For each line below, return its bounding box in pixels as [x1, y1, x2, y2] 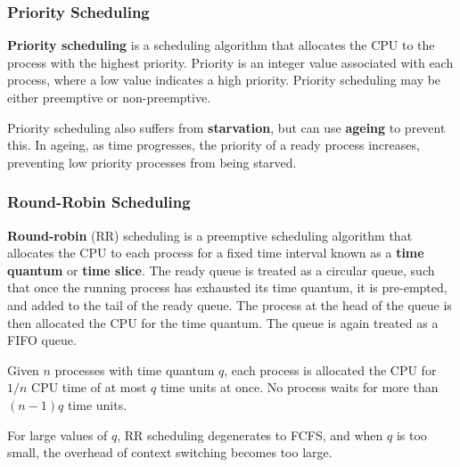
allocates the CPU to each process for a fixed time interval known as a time [7, 243, 424, 262]
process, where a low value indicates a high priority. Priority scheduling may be [7, 70, 441, 89]
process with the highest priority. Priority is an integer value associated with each [7, 53, 454, 71]
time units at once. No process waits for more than [160, 378, 439, 397]
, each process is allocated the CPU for [224, 360, 437, 379]
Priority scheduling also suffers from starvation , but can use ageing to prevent [7, 118, 446, 136]
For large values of [7, 425, 108, 444]
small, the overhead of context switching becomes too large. [7, 443, 333, 462]
